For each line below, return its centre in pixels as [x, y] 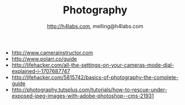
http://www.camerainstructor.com [52, 52]
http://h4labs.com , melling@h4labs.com [95, 26]
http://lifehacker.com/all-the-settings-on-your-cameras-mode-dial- [93, 65]
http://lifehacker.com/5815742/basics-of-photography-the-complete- [95, 77]
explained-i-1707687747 [41, 71]
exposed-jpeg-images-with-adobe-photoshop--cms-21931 [83, 96]
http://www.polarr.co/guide [44, 59]
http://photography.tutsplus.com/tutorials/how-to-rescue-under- [89, 89]
